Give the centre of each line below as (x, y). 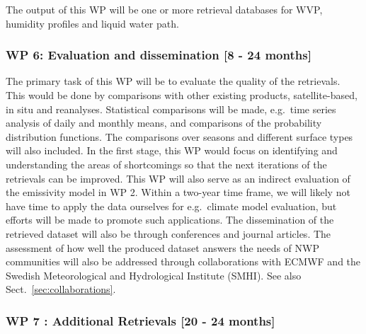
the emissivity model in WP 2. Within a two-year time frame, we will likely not (178, 192)
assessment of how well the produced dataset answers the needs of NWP (162, 247)
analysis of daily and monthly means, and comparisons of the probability (164, 123)
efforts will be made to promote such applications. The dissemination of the (170, 220)
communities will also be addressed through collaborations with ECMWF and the (183, 261)
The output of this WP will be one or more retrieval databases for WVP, (164, 9)
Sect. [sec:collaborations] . (61, 289)
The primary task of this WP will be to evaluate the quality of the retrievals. (173, 81)
